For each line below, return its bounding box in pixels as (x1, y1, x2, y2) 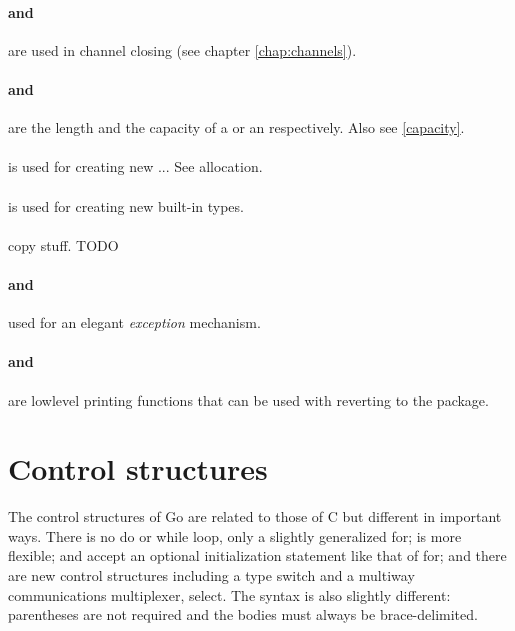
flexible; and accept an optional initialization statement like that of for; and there (8, 545, 507, 566)
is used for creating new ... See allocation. (8, 156, 263, 177)
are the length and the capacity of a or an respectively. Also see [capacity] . (8, 117, 465, 138)
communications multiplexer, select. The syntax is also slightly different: (8, 584, 451, 605)
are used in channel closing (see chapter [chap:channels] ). (8, 39, 357, 60)
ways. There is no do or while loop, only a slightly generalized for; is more (8, 525, 462, 546)
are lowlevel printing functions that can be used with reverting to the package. (8, 389, 489, 410)
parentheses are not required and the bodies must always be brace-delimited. (8, 604, 478, 625)
